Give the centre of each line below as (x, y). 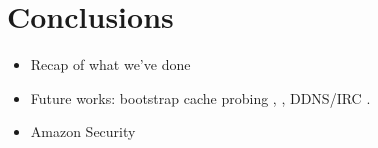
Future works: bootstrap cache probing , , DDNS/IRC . (200, 97)
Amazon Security (83, 131)
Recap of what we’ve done (110, 64)
